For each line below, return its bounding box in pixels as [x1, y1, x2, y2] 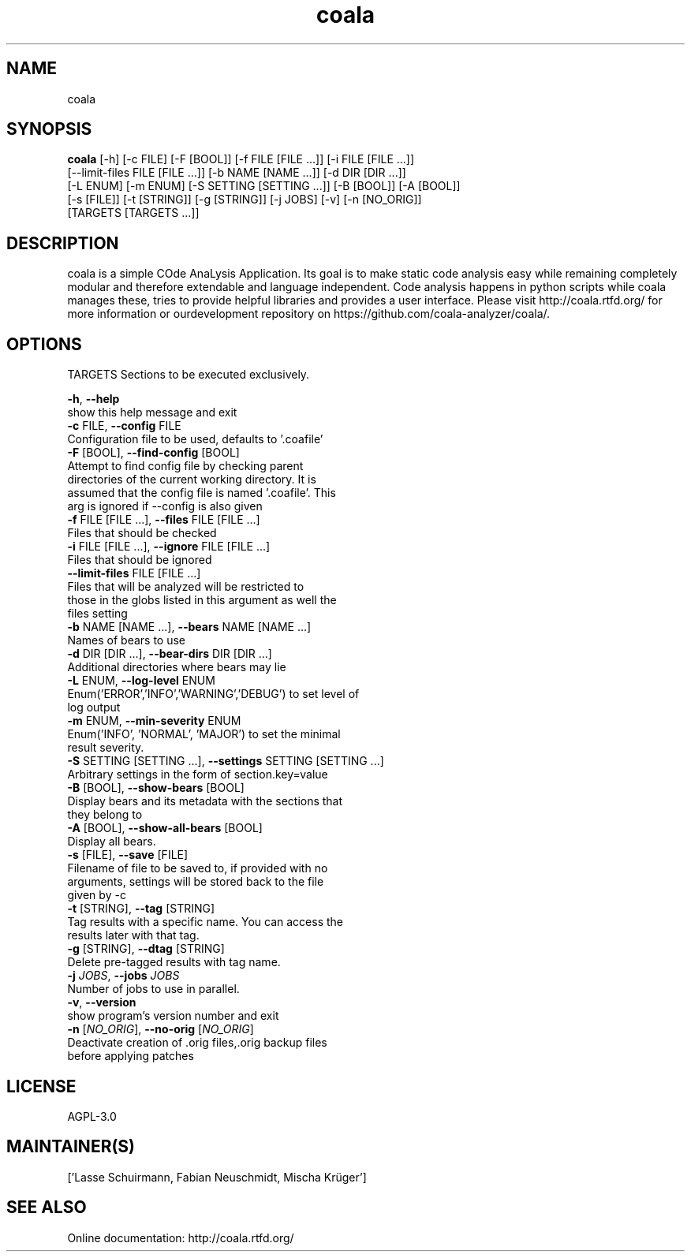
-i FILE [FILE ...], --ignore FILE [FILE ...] [67, 539, 271, 554]
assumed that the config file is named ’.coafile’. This [67, 486, 336, 500]
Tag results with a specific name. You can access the [67, 915, 344, 929]
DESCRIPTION [6, 233, 119, 253]
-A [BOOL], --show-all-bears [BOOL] [67, 821, 263, 835]
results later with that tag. [67, 928, 200, 943]
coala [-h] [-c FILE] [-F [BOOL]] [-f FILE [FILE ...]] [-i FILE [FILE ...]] [67, 152, 415, 166]
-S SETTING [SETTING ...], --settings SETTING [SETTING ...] [67, 754, 384, 768]
